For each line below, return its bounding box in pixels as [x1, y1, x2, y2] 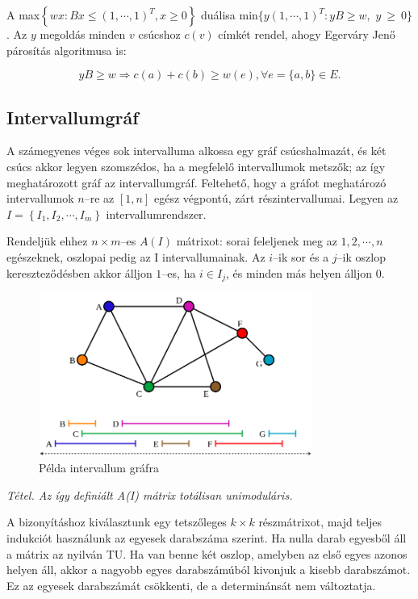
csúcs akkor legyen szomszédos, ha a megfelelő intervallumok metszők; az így [6, 157, 386, 174]
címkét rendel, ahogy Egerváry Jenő [218, 26, 395, 42]
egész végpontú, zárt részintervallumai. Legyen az [153, 190, 399, 207]
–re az [84, 190, 115, 207]
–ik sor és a [273, 248, 329, 265]
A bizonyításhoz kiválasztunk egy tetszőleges [6, 513, 227, 530]
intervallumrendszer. [106, 205, 207, 222]
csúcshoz [138, 26, 181, 42]
